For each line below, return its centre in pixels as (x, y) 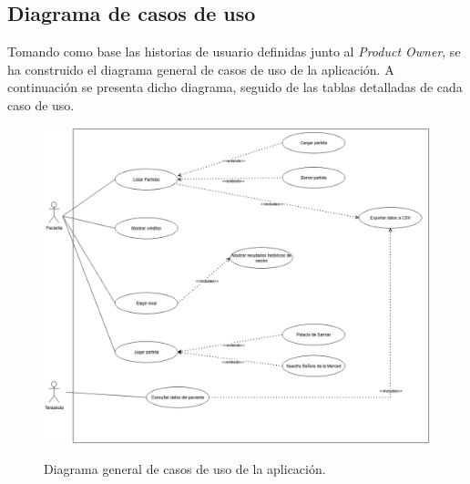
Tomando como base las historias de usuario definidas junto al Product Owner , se (234, 51)
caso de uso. (41, 104)
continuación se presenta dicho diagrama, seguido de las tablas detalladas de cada (235, 87)
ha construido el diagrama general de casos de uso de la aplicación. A (201, 69)
